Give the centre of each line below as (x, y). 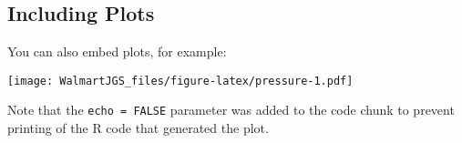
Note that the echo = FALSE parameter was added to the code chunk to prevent (231, 110)
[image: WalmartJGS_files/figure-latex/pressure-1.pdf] (180, 81)
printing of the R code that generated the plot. (138, 128)
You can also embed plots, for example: (117, 51)
